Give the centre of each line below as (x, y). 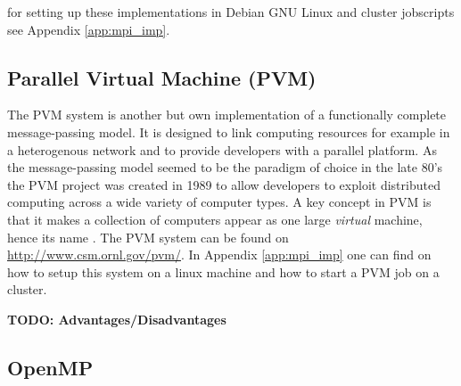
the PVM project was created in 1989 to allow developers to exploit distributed (224, 184)
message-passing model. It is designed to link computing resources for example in (229, 131)
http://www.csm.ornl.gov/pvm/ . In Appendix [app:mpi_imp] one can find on (219, 255)
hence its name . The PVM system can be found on (148, 237)
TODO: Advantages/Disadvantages (117, 319)
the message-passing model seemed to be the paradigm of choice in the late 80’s (225, 167)
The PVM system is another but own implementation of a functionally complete (227, 115)
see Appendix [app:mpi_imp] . (89, 29)
